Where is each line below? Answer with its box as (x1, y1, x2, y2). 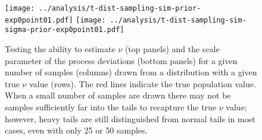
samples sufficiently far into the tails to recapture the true (5, 100, 217, 113)
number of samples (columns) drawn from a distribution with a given (5, 66, 257, 78)
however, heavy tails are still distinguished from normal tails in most (5, 112, 255, 125)
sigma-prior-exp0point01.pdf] (5, 26, 124, 34)
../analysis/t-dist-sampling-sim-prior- (39, 4, 201, 12)
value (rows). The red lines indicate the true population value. (29, 77, 256, 90)
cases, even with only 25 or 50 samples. (5, 124, 148, 136)
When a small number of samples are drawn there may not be (5, 89, 231, 101)
